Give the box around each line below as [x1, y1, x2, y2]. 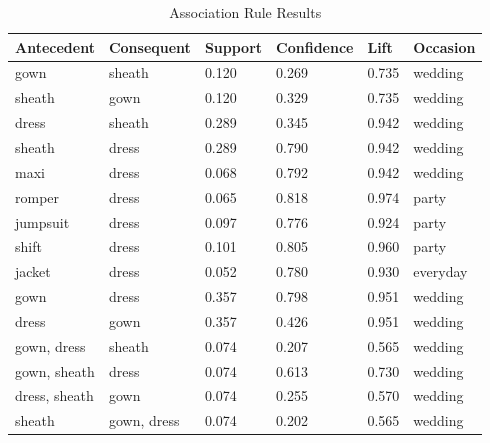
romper [15, 186, 60, 207]
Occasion [413, 36, 476, 57]
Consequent [108, 36, 191, 57]
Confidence [276, 36, 354, 57]
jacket [15, 261, 51, 282]
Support [204, 36, 263, 57]
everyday [413, 261, 468, 282]
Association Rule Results [169, 2, 322, 22]
